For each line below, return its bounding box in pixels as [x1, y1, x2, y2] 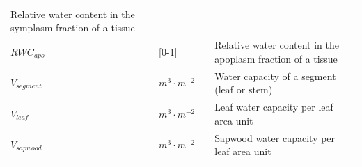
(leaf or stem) [214, 82, 273, 97]
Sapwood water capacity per [214, 130, 336, 145]
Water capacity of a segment [214, 68, 336, 83]
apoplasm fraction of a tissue [214, 51, 338, 65]
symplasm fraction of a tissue [10, 20, 135, 35]
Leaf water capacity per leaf [214, 100, 333, 114]
